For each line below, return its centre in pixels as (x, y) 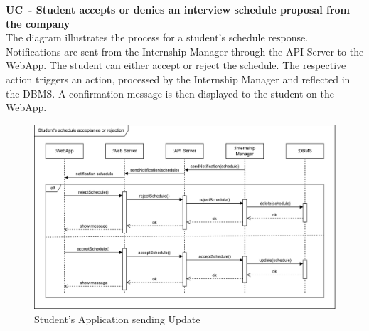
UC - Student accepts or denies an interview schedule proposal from (178, 9)
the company (38, 23)
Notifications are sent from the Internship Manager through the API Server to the (185, 51)
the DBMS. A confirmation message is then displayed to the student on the (170, 93)
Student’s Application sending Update (117, 319)
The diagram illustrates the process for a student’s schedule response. (157, 37)
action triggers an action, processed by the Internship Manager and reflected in (178, 79)
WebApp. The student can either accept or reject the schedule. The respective (176, 65)
